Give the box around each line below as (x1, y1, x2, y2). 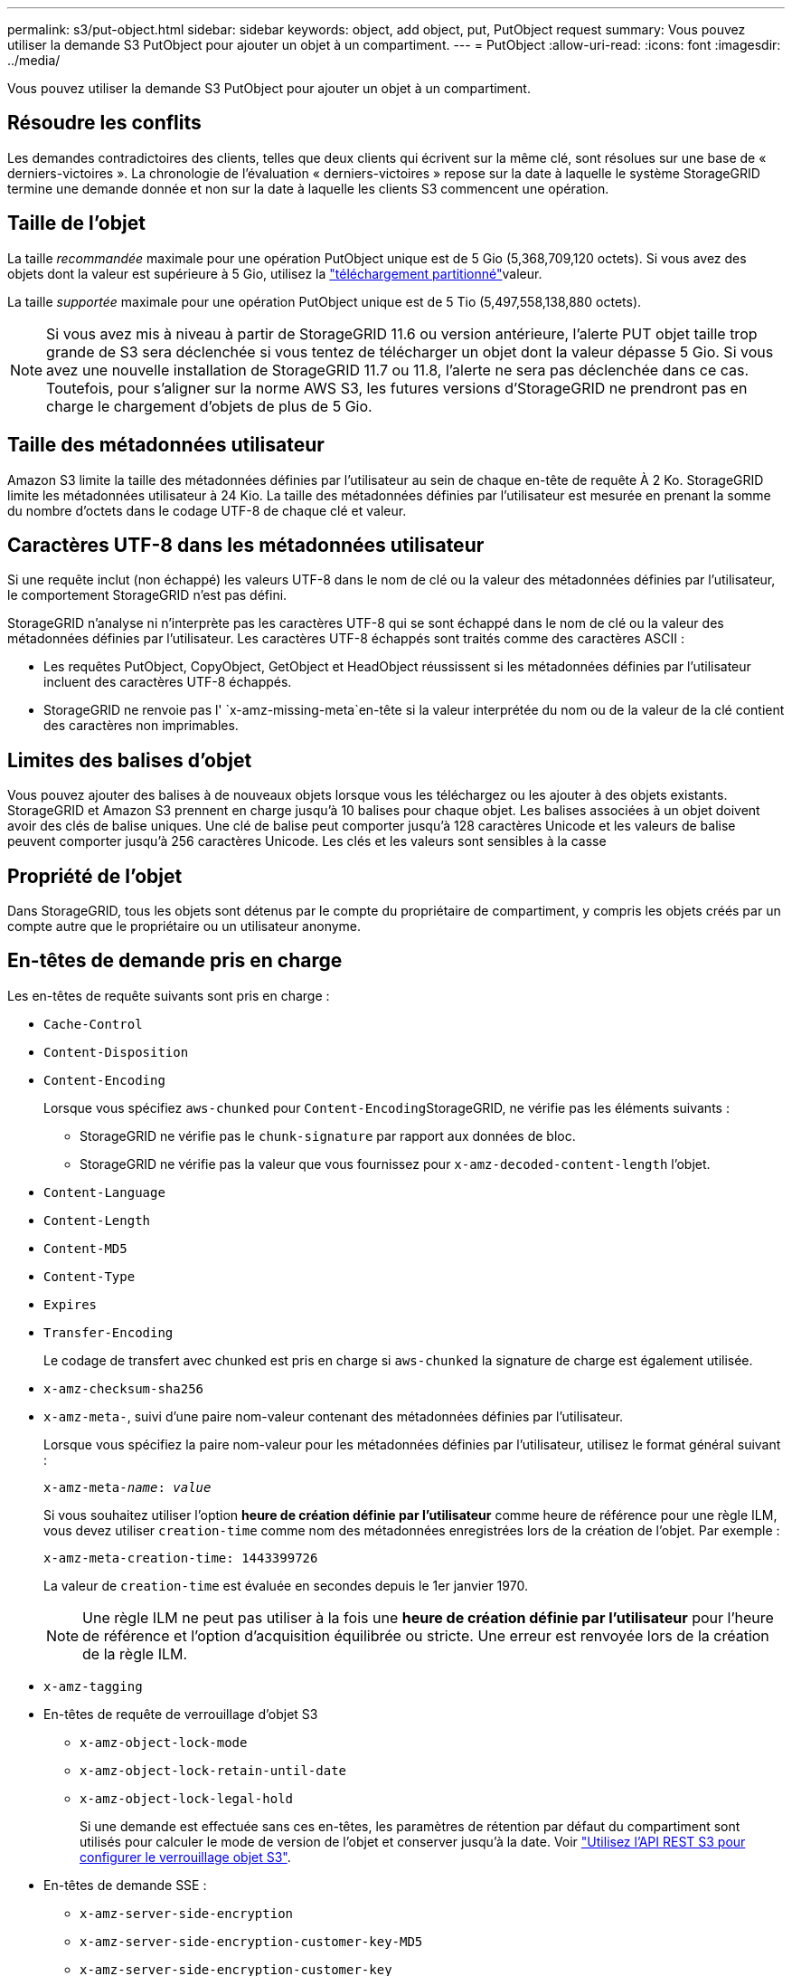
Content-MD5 (43, 1240, 127, 1256)
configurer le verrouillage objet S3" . (80, 1848, 291, 1865)
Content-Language (43, 1184, 165, 1200)
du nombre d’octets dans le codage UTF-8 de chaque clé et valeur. (7, 502, 407, 518)
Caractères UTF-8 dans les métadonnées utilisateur (7, 533, 485, 556)
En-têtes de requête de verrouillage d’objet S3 (43, 1705, 318, 1722)
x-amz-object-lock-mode (80, 1734, 248, 1750)
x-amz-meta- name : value (43, 1479, 212, 1495)
